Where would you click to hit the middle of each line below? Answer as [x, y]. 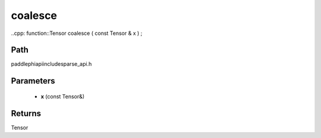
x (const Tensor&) [63, 96]
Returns [26, 113]
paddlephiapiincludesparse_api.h [51, 64]
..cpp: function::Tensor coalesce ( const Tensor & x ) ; [77, 33]
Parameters [33, 81]
